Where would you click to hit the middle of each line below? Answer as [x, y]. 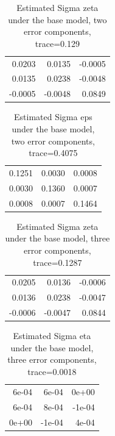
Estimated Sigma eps [53, 117]
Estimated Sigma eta [52, 336]
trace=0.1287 [57, 262]
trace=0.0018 [52, 371]
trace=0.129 [57, 43]
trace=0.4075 [53, 153]
